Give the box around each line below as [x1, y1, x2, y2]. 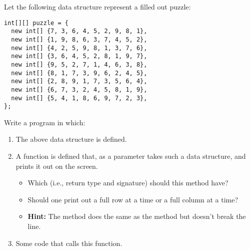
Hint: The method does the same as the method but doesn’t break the [27, 211, 246, 221]
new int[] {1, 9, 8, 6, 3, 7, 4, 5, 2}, [11, 36, 147, 43]
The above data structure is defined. [15, 134, 127, 144]
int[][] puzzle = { [4, 19, 68, 27]
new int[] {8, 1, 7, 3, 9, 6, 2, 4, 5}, [11, 69, 147, 77]
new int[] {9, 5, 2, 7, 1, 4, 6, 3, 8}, [11, 61, 147, 68]
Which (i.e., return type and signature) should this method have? [27, 177, 228, 188]
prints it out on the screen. [15, 160, 98, 171]
